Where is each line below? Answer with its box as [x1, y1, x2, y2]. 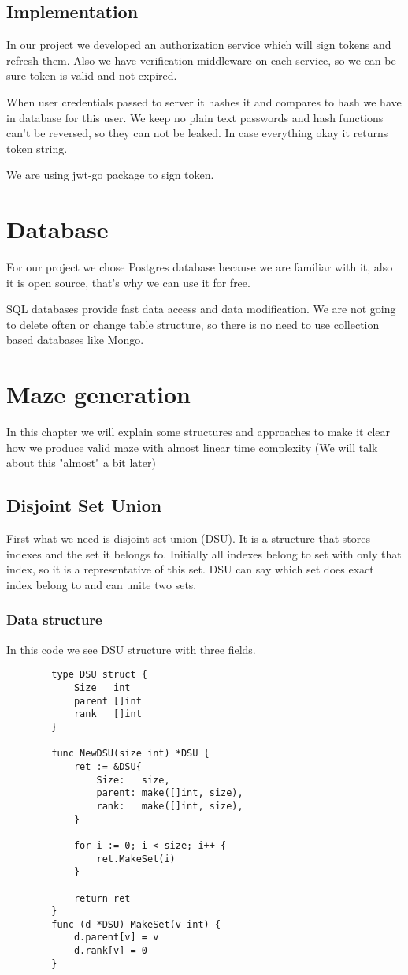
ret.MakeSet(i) [96, 853, 176, 865]
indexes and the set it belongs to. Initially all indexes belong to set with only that [6, 545, 402, 562]
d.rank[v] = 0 [73, 945, 147, 957]
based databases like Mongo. [6, 331, 144, 348]
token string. [6, 140, 68, 156]
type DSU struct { [51, 669, 147, 681]
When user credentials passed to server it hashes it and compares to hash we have [6, 93, 402, 110]
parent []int [73, 695, 142, 707]
